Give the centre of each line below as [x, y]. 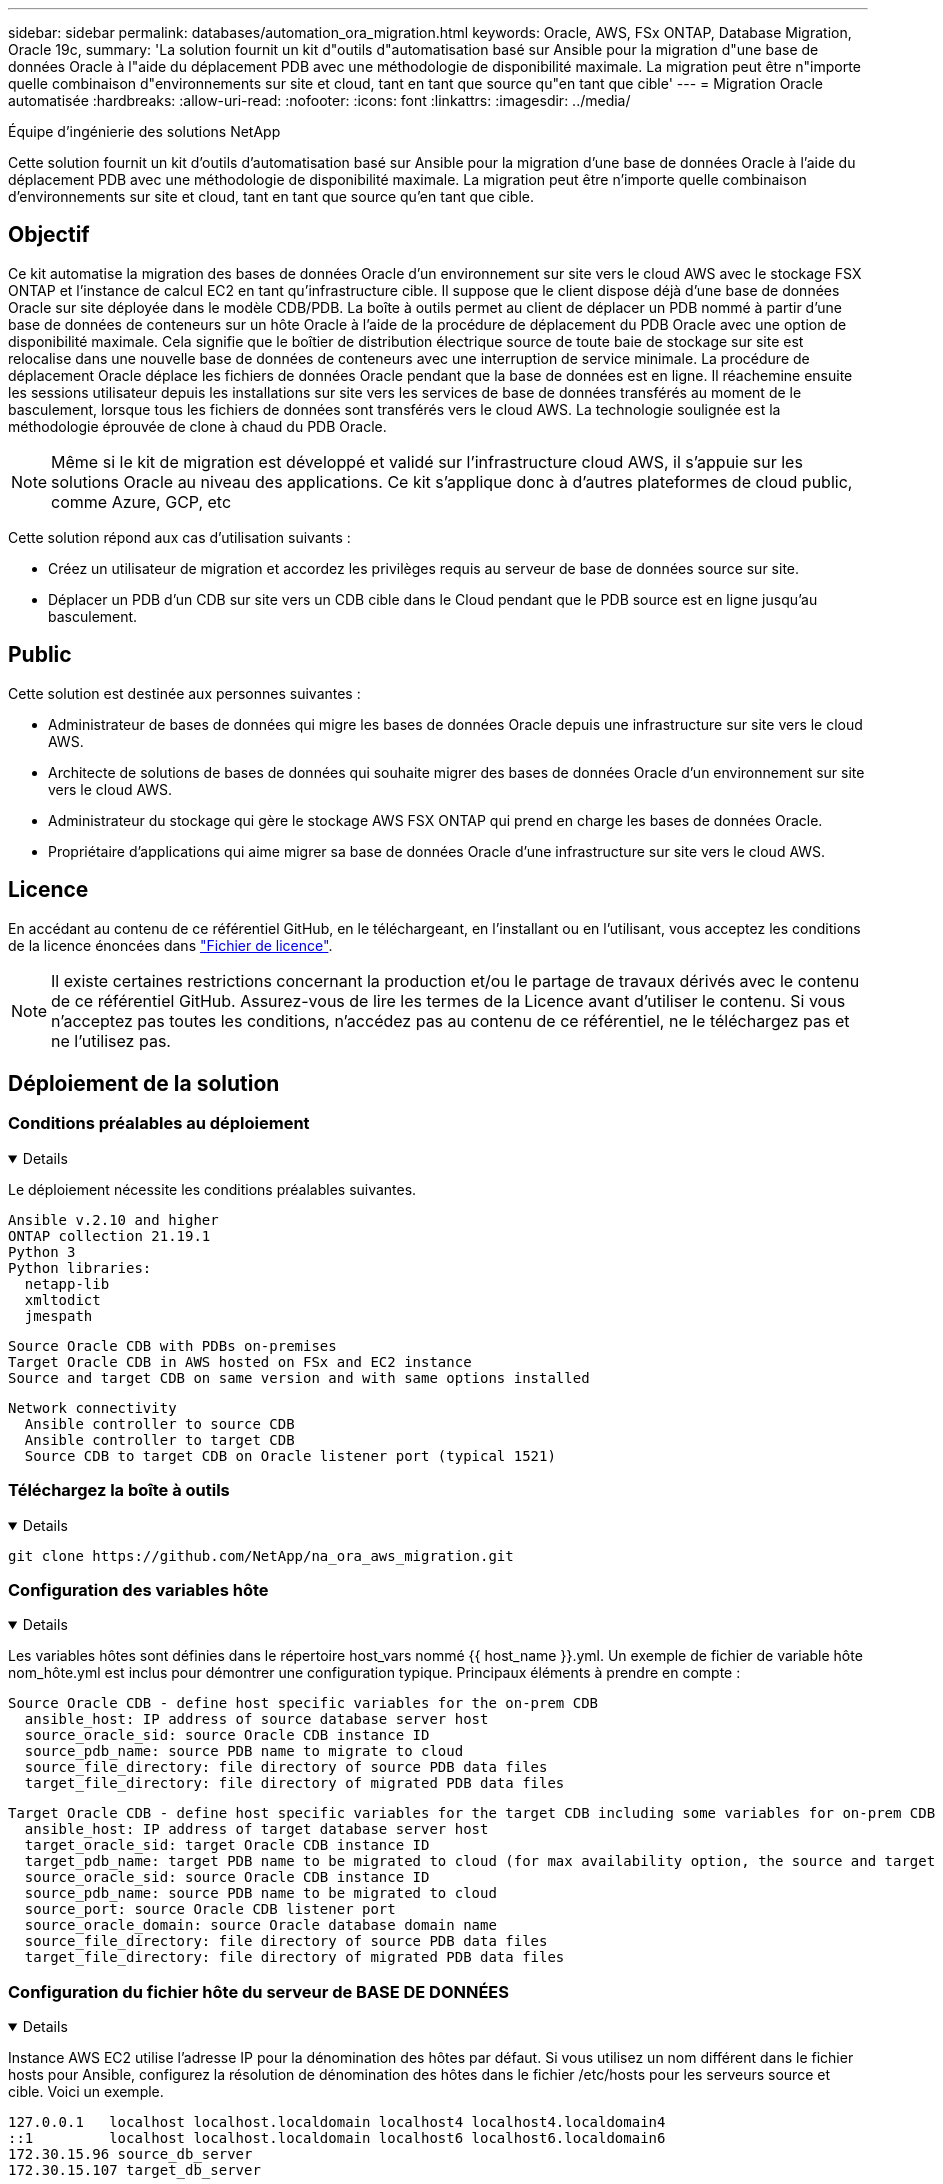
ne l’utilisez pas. [111, 1040]
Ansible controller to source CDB [159, 1423]
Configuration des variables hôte [138, 1589]
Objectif [49, 235]
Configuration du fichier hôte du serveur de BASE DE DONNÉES [259, 1991]
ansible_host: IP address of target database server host [256, 1829]
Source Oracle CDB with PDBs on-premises [172, 1345]
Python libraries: [80, 1267]
